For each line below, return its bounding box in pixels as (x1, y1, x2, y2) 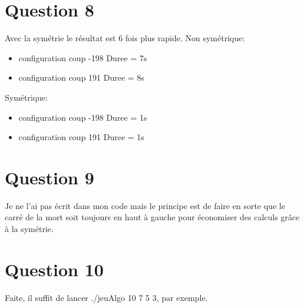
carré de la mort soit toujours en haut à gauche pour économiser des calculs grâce (5, 211, 300, 223)
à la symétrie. (5, 223, 54, 234)
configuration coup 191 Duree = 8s (18, 71, 144, 84)
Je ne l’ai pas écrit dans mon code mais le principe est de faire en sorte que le (5, 199, 285, 211)
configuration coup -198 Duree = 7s (18, 51, 147, 64)
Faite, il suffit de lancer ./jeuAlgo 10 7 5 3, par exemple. (5, 291, 208, 303)
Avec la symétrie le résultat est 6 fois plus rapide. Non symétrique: (5, 32, 245, 44)
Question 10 (5, 257, 104, 281)
